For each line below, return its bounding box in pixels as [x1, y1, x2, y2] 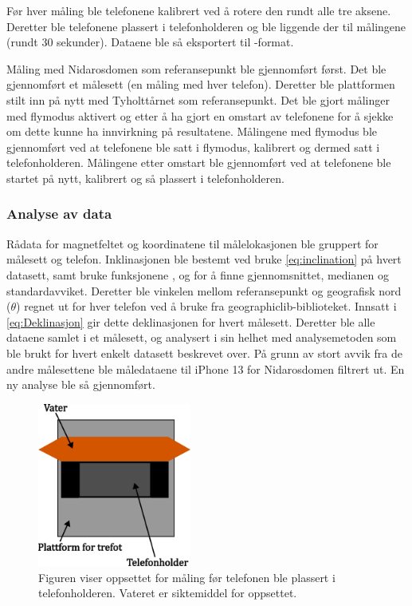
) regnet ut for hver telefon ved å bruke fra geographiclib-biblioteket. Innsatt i [16, 298, 397, 315]
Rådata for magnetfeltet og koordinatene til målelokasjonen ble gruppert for [6, 235, 379, 252]
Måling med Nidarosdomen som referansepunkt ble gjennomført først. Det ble [6, 60, 386, 77]
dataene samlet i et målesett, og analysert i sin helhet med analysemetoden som [6, 329, 397, 346]
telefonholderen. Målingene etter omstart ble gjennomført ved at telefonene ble [6, 154, 391, 171]
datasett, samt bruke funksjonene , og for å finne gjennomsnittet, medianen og [6, 266, 389, 283]
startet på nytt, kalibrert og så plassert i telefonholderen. [6, 169, 284, 186]
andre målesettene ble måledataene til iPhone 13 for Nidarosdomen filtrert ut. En [6, 360, 405, 377]
